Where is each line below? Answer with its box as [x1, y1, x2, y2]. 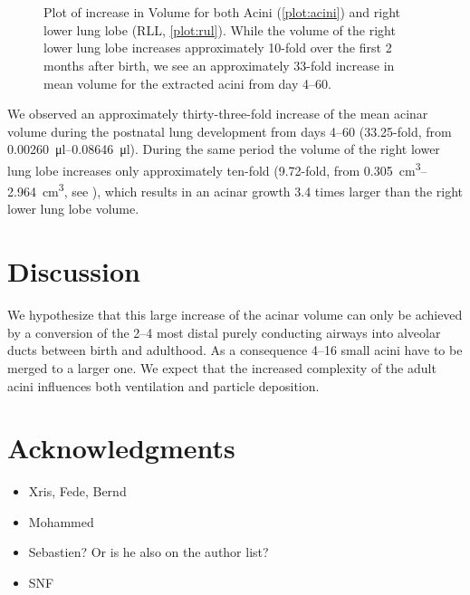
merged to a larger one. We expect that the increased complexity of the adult [7, 358, 436, 377]
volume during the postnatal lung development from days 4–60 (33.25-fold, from [7, 121, 452, 140]
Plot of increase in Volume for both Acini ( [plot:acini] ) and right [43, 3, 401, 22]
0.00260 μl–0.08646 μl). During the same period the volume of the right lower [7, 139, 440, 158]
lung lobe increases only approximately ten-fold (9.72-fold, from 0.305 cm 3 [7, 158, 421, 179]
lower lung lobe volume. [7, 199, 139, 218]
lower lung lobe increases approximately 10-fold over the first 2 [43, 38, 392, 57]
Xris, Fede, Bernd [28, 482, 127, 501]
